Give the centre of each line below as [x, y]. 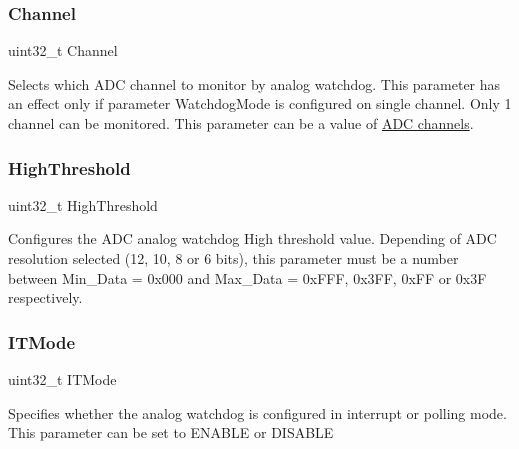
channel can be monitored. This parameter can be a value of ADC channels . [241, 123]
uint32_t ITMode [62, 379]
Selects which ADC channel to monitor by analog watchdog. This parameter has [254, 83]
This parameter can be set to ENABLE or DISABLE [171, 432]
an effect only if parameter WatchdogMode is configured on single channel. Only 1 [260, 103]
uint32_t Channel [63, 50]
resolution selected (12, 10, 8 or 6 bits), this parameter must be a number [233, 258]
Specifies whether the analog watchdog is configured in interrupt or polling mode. [257, 412]
